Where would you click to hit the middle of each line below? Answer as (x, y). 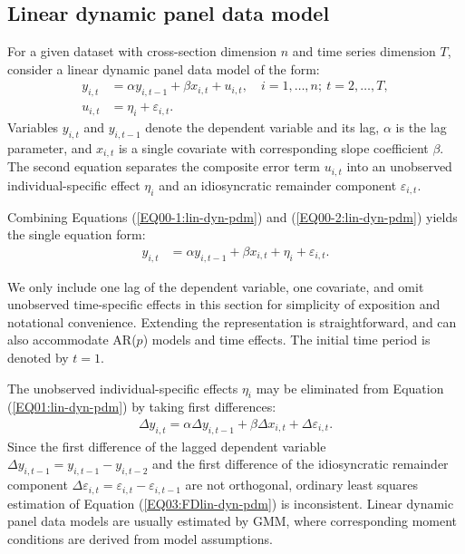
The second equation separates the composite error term (164, 166)
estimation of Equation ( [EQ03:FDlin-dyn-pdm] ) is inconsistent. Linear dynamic (231, 503)
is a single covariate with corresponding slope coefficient (273, 147)
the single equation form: (77, 234)
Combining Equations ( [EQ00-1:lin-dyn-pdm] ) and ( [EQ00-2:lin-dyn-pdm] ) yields (232, 216)
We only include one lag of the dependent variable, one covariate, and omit (216, 286)
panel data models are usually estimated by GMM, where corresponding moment (232, 521)
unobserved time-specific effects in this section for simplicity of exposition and (224, 304)
